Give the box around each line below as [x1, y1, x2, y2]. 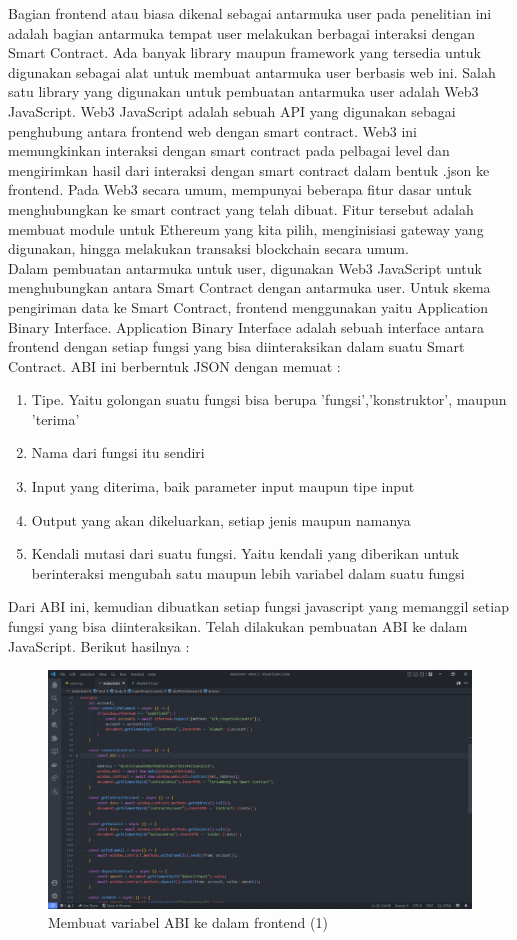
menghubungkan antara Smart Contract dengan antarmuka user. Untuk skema [8, 277, 491, 298]
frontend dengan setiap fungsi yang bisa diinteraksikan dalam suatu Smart [8, 336, 465, 357]
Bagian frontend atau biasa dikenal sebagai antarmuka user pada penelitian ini [8, 3, 492, 23]
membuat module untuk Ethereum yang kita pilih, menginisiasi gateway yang [8, 218, 484, 239]
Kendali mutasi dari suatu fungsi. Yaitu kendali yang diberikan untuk [31, 543, 460, 564]
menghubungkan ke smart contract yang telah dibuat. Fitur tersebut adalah [8, 198, 474, 219]
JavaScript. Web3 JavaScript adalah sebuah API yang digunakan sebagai [8, 100, 456, 121]
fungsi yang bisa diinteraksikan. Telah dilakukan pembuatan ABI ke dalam [8, 616, 468, 637]
